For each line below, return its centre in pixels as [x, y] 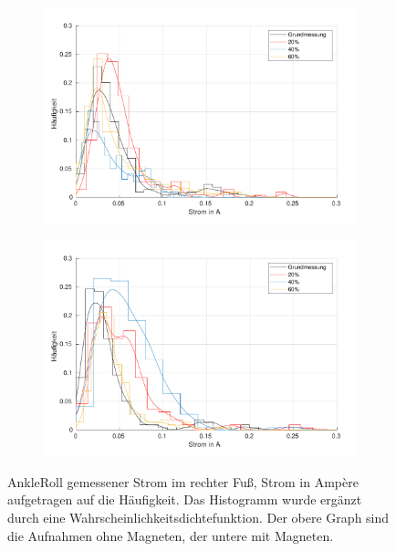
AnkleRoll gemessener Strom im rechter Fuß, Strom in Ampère [183, 481]
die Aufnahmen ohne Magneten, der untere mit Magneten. [171, 535]
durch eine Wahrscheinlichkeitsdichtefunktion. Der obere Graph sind [198, 518]
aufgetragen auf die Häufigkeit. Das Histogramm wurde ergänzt [185, 499]
